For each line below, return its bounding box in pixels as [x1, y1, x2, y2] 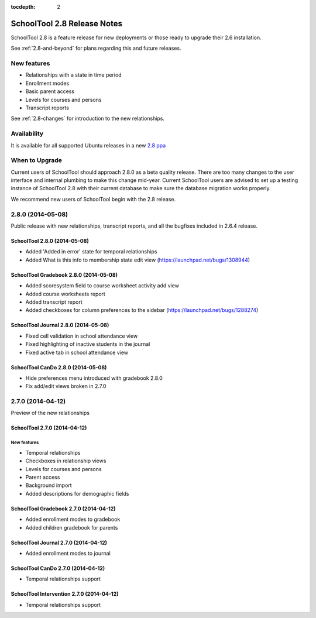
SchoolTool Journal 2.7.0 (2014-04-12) [11, 539, 108, 546]
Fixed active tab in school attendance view [25, 349, 129, 356]
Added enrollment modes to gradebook [25, 516, 121, 523]
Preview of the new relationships [11, 410, 90, 417]
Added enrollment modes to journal [25, 550, 111, 557]
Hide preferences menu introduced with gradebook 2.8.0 [25, 375, 163, 382]
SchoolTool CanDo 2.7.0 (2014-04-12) [11, 565, 105, 572]
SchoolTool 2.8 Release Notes [11, 18, 123, 29]
